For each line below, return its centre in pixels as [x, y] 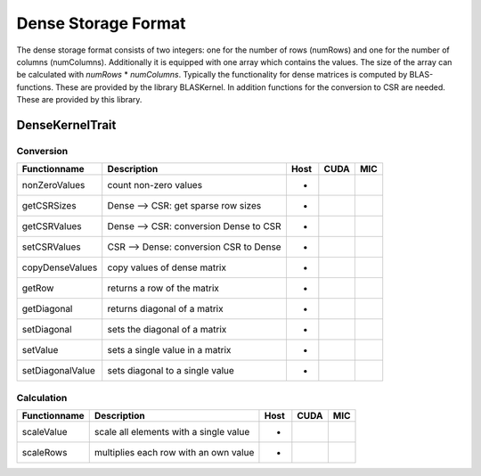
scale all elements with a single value [172, 432]
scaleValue [45, 432]
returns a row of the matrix [163, 288]
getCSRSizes [49, 206]
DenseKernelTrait [66, 125]
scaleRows [45, 453]
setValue [40, 350]
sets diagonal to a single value [171, 371]
